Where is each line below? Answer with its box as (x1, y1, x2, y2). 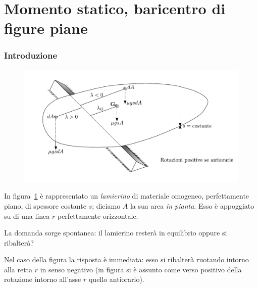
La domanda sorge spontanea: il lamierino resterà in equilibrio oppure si (4, 227, 227, 238)
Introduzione (4, 49, 58, 62)
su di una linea (4, 210, 50, 221)
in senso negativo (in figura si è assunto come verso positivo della (40, 264, 242, 274)
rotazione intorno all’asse (4, 274, 81, 284)
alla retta (4, 264, 33, 274)
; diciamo (92, 200, 121, 211)
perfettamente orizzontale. (57, 210, 138, 221)
